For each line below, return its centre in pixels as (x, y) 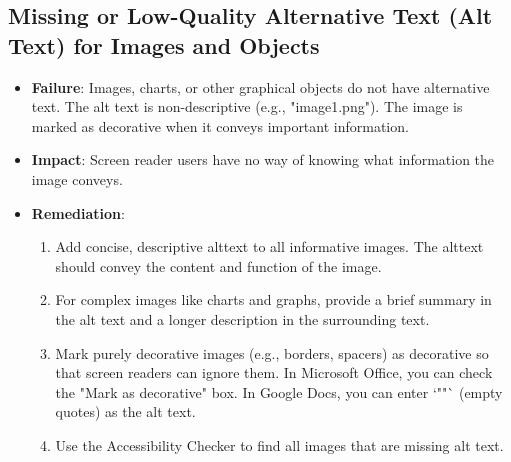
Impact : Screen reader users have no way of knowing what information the (263, 159)
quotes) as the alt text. (125, 411)
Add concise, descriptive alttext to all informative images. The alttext (269, 246)
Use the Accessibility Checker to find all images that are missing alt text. (279, 444)
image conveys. (77, 178)
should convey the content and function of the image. (218, 265)
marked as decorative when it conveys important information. (220, 125)
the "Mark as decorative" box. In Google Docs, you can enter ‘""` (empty (279, 391)
